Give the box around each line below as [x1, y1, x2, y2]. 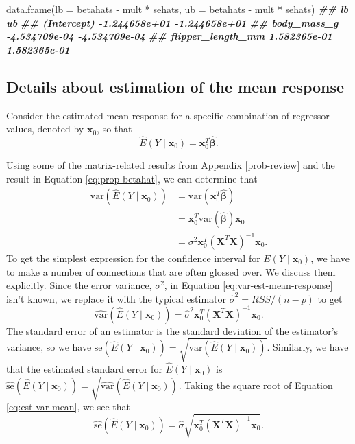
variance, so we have [6, 340, 92, 354]
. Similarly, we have [267, 340, 349, 354]
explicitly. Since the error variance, [6, 278, 152, 292]
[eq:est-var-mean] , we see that [6, 399, 130, 414]
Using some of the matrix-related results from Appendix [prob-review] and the [6, 158, 335, 172]
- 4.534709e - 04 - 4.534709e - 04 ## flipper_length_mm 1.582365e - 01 [6, 29, 332, 43]
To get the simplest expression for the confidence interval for [6, 250, 260, 265]
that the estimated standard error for [6, 362, 162, 376]
